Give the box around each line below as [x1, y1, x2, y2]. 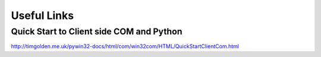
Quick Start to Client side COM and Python [11, 26, 182, 37]
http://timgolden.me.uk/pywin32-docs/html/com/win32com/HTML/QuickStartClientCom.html [11, 43, 239, 50]
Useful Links [11, 9, 74, 22]
